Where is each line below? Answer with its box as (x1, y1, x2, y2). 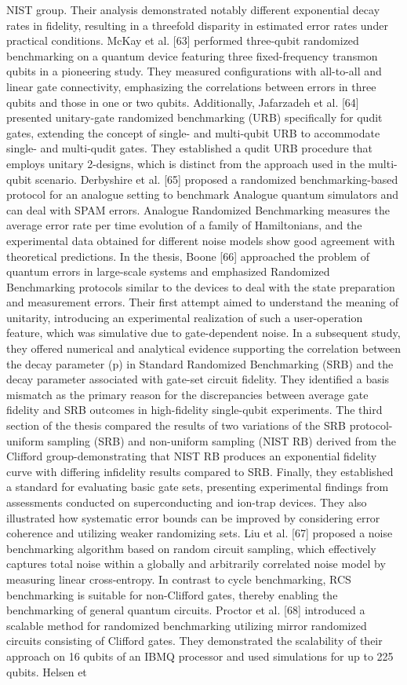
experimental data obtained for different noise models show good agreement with (6, 232, 395, 248)
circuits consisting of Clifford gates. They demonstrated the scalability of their (6, 632, 383, 649)
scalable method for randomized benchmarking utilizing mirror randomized (6, 617, 367, 633)
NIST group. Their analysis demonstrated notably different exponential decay (6, 2, 380, 17)
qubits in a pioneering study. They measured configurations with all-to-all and (6, 63, 382, 79)
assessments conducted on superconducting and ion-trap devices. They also (6, 494, 367, 510)
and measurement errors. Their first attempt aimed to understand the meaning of (6, 294, 398, 310)
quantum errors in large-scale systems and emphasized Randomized (6, 263, 330, 280)
